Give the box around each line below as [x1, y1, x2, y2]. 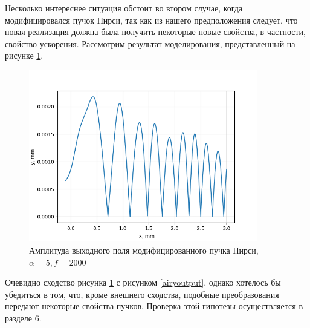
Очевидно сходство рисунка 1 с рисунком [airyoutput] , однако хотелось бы [5, 276, 281, 289]
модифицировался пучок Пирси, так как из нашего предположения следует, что [5, 13, 298, 26]
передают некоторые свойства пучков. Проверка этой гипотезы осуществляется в [5, 300, 303, 312]
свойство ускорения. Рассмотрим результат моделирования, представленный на [5, 37, 295, 50]
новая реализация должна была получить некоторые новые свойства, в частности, [5, 25, 306, 38]
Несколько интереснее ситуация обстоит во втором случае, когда [5, 2, 243, 14]
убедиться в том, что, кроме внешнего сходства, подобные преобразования [5, 287, 279, 300]
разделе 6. [5, 311, 42, 324]
